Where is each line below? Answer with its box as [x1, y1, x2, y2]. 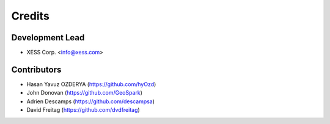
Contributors [11, 64, 62, 75]
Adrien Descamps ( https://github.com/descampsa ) [26, 98, 155, 105]
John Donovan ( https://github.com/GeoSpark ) [26, 89, 143, 97]
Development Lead [11, 32, 85, 43]
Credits [11, 9, 50, 23]
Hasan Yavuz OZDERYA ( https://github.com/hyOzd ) [26, 80, 156, 88]
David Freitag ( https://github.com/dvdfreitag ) [26, 106, 140, 114]
